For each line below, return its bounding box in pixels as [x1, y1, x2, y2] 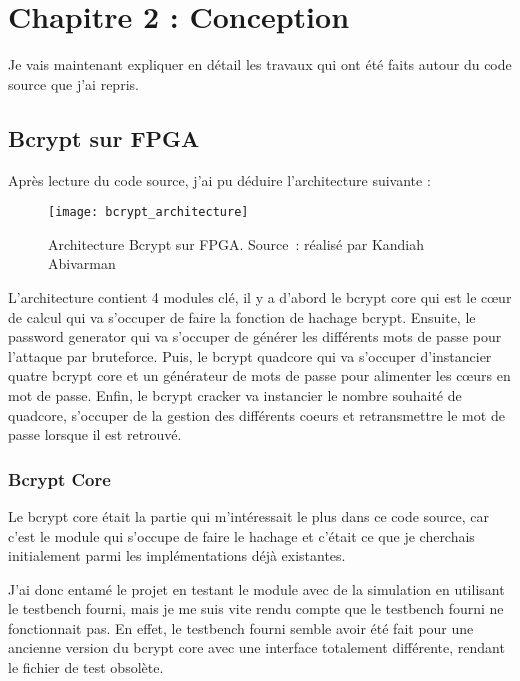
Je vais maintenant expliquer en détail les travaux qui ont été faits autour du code [8, 54, 512, 75]
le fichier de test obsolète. [8, 657, 164, 678]
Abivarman [48, 253, 116, 274]
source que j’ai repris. [8, 73, 139, 94]
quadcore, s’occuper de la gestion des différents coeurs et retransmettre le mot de [8, 404, 505, 425]
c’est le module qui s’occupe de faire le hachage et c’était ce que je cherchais [8, 525, 475, 546]
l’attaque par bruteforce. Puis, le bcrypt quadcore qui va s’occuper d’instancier [8, 345, 492, 366]
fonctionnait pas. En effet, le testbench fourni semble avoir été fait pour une [8, 617, 474, 638]
